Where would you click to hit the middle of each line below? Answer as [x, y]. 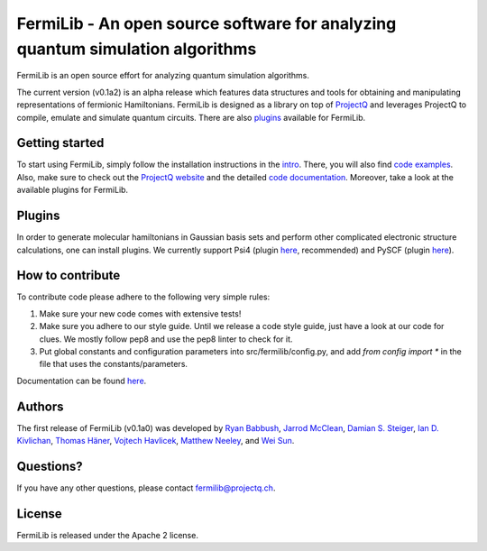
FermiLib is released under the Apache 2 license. [107, 535]
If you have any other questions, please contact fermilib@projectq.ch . [146, 488]
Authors [40, 406]
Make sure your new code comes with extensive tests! [140, 313]
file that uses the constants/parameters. [114, 364]
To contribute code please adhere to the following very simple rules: [143, 297]
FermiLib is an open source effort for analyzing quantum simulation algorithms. [163, 76]
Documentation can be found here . [82, 381]
